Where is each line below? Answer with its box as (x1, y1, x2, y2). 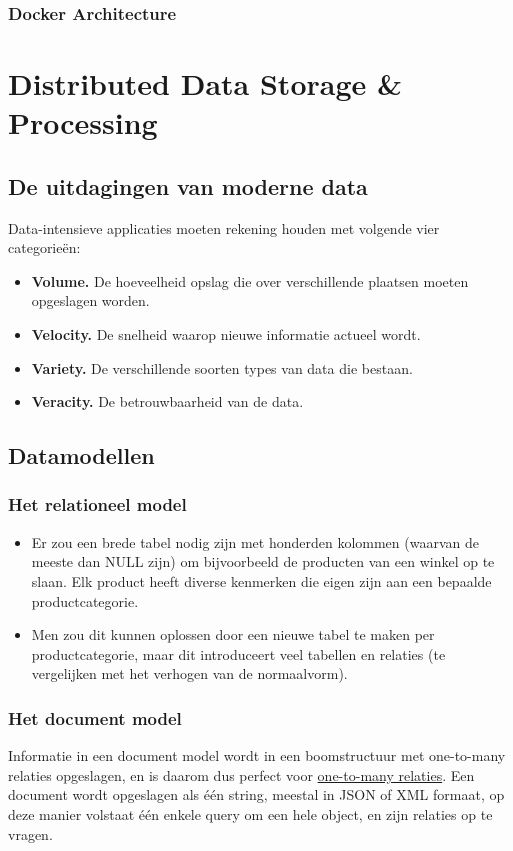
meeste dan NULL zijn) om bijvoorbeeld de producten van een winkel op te (31, 551, 495, 572)
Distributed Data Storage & (8, 63, 403, 104)
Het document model (8, 705, 182, 730)
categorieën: (8, 237, 81, 258)
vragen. (8, 823, 53, 844)
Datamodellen (8, 440, 155, 471)
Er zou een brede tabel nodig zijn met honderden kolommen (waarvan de (31, 531, 479, 552)
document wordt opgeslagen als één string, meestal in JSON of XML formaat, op (8, 784, 505, 805)
